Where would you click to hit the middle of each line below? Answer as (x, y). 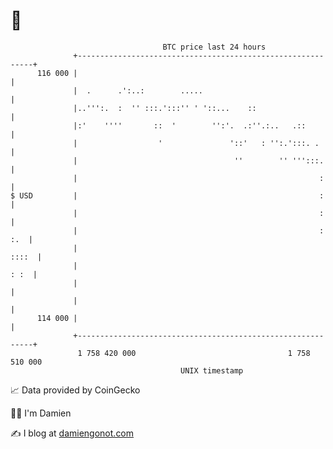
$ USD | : (167, 195)
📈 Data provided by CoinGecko (75, 390)
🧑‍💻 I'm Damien (41, 413)
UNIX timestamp (212, 370)
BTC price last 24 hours (214, 47)
